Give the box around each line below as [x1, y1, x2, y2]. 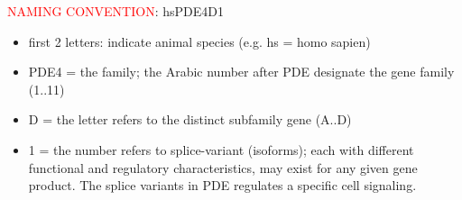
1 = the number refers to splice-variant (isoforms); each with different [28, 140, 414, 159]
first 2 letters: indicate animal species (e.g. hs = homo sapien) [28, 32, 371, 50]
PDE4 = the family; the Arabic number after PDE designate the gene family [28, 62, 455, 81]
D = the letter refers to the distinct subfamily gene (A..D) [28, 110, 352, 129]
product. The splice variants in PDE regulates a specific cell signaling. [28, 176, 417, 195]
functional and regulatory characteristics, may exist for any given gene [28, 158, 418, 177]
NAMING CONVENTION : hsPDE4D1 [7, 2, 224, 20]
